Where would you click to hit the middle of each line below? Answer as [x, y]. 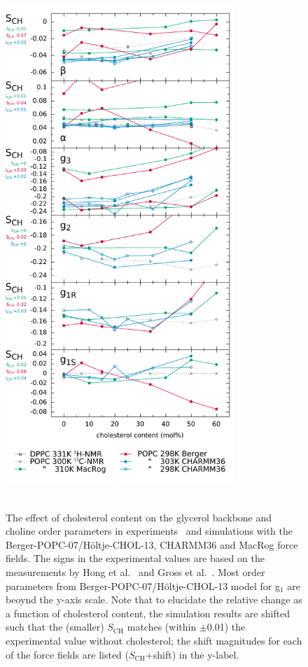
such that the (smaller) [55, 627]
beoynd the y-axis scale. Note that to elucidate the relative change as [154, 599]
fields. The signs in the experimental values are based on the [135, 558]
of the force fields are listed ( [67, 654]
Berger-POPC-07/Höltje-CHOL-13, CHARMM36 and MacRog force [152, 544]
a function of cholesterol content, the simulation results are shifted [148, 613]
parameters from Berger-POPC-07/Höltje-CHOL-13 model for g [143, 585]
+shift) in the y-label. [192, 654]
